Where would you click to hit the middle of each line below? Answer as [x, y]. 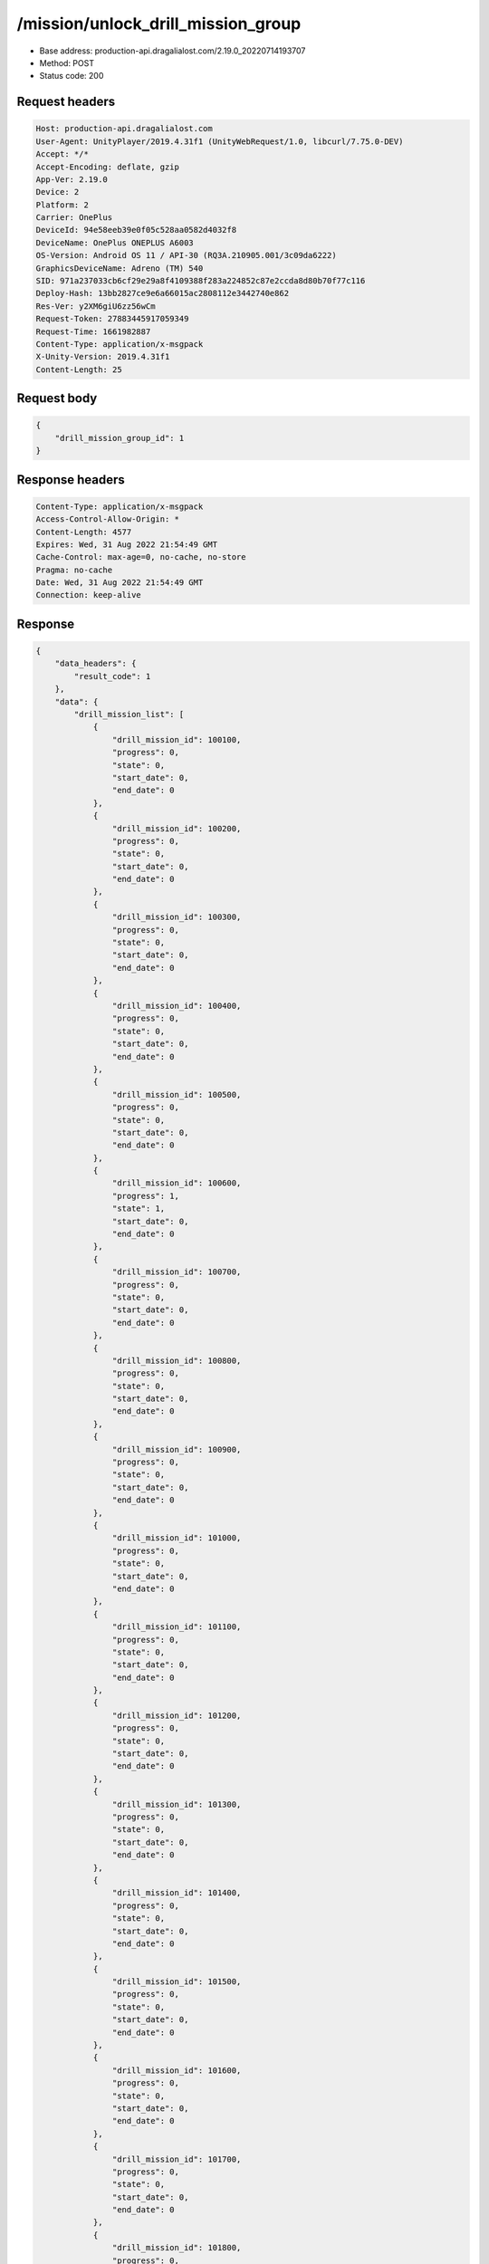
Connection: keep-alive [89, 595]
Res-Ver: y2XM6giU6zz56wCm [96, 306]
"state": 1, [139, 1209]
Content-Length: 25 [79, 369]
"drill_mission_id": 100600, [177, 1183]
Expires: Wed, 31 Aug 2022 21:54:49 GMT [126, 544]
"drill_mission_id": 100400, [177, 1006]
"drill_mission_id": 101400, [177, 1893]
